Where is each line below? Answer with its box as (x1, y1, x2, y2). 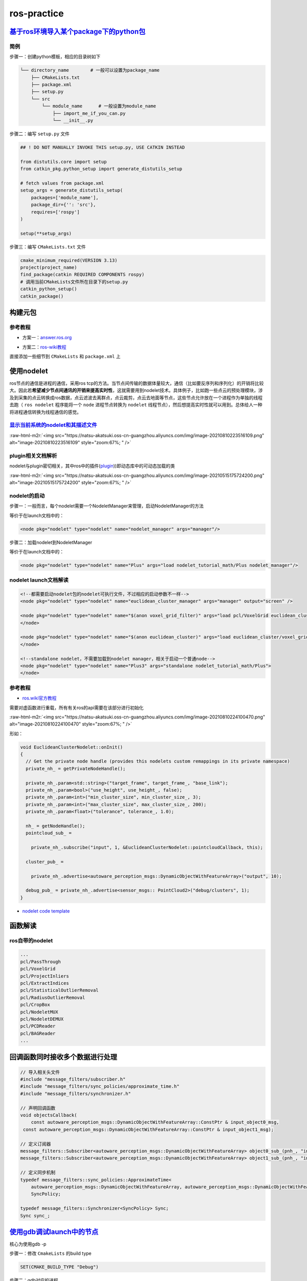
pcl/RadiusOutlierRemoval (20, 995, 85, 1000)
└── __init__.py (52, 118, 94, 123)
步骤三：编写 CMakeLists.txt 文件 (9, 243, 86, 250)
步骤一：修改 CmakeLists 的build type (9, 1250, 92, 1256)
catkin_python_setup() (20, 286, 77, 292)
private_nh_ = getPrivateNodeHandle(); (26, 766, 126, 771)
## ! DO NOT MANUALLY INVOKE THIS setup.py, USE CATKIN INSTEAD (20, 144, 185, 150)
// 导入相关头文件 (20, 1069, 60, 1075)
